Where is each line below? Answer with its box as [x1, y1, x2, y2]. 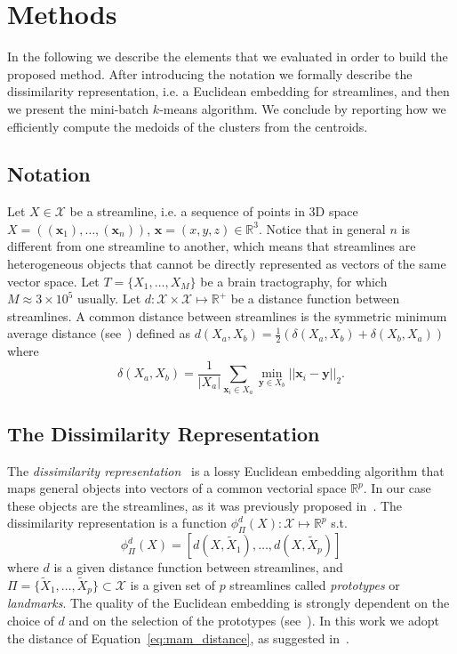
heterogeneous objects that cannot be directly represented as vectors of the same [7, 254, 446, 273]
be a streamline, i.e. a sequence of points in [69, 202, 305, 221]
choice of [7, 610, 54, 629]
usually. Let [77, 289, 141, 308]
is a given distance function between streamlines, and [53, 558, 343, 577]
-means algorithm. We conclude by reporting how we [159, 99, 446, 117]
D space [315, 202, 358, 221]
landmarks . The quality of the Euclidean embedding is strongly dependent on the [7, 593, 450, 612]
